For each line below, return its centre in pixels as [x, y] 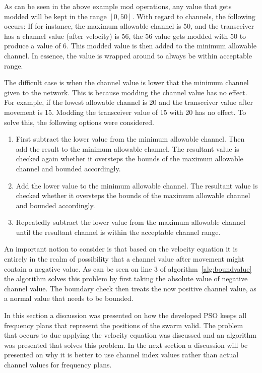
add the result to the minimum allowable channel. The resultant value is [127, 148]
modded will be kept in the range [55, 16]
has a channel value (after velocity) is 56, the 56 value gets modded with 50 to [125, 36]
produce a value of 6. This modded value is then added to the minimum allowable [130, 46]
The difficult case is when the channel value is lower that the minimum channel [126, 82]
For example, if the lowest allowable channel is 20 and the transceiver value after [129, 102]
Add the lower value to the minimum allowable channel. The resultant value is [137, 185]
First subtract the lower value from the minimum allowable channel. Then [130, 139]
